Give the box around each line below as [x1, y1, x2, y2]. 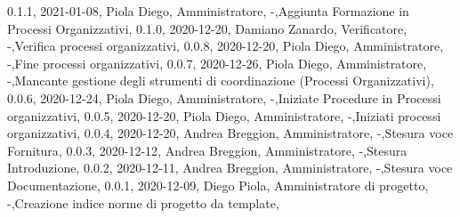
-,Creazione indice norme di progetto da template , [7, 193, 279, 212]
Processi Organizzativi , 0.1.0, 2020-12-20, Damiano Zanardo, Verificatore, [7, 19, 408, 37]
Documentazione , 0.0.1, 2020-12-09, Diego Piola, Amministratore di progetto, [7, 175, 429, 194]
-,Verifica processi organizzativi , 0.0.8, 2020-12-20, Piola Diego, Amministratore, [7, 36, 444, 55]
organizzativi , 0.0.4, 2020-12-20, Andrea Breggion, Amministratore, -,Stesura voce [7, 124, 454, 142]
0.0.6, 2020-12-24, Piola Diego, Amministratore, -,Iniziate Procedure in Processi [7, 88, 441, 107]
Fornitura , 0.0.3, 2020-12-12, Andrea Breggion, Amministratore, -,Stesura [7, 141, 408, 159]
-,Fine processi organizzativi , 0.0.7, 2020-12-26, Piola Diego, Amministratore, [7, 53, 427, 72]
